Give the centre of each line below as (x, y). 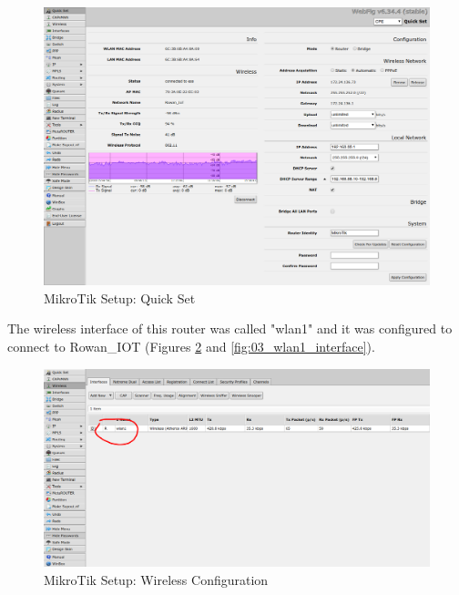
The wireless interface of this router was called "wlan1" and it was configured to (230, 328)
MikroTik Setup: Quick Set (120, 297)
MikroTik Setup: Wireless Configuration (156, 579)
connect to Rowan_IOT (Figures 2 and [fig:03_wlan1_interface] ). (191, 346)
